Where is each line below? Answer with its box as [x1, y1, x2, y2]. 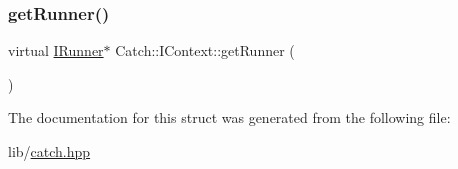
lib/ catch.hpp [8, 141, 91, 161]
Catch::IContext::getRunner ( [115, 40, 295, 61]
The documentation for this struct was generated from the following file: [8, 107, 451, 128]
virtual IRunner [8, 40, 104, 61]
